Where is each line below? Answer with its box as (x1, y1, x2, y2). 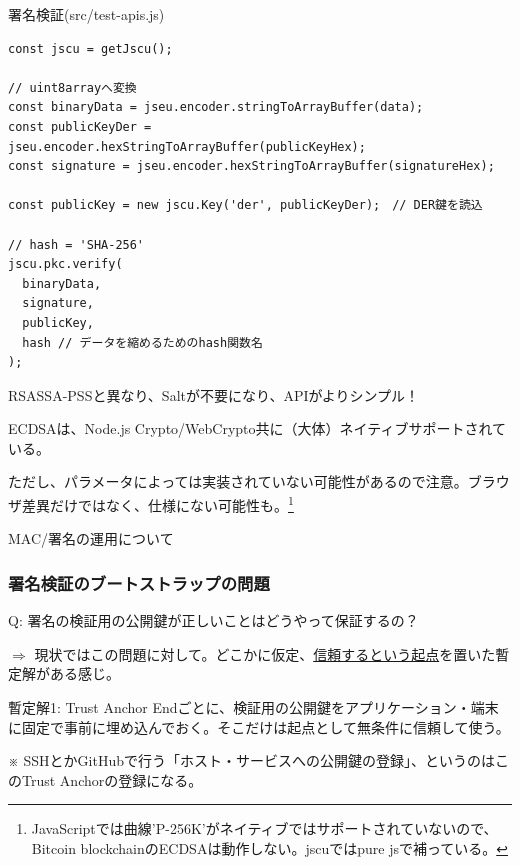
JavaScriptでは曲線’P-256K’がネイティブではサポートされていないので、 (31, 818, 498, 839)
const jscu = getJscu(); (8, 41, 173, 56)
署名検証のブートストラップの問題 (8, 570, 270, 595)
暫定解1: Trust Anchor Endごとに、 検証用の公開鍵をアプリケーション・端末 (8, 696, 499, 717)
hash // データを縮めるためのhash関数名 (22, 335, 263, 350)
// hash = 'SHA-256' (8, 237, 145, 252)
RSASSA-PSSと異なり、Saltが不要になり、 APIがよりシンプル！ (8, 384, 420, 405)
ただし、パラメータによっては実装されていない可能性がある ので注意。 (8, 471, 468, 492)
